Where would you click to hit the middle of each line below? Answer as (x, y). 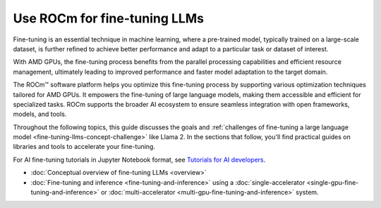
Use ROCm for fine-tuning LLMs (109, 18)
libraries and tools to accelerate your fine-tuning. (84, 147)
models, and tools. (40, 114)
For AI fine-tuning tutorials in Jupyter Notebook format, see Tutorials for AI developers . (139, 160)
